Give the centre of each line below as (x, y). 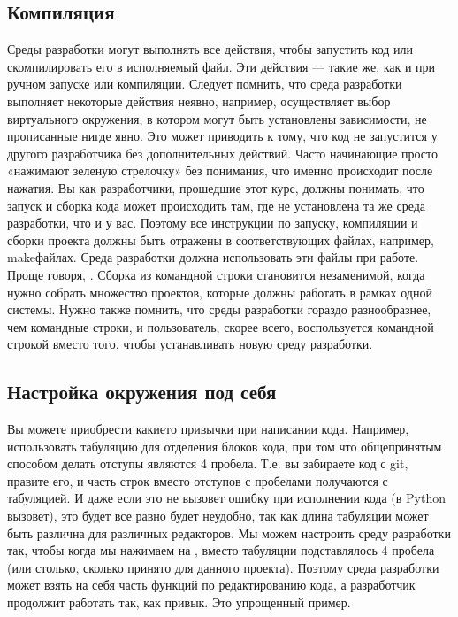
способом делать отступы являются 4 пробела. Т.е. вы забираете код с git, (208, 463)
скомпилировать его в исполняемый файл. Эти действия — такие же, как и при (221, 66)
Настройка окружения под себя (142, 392)
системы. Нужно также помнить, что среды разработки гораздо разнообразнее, (219, 309)
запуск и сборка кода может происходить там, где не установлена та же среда (217, 205)
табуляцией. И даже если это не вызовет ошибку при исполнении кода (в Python (226, 498)
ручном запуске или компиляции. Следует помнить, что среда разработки (205, 84)
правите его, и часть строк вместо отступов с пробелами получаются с (198, 480)
